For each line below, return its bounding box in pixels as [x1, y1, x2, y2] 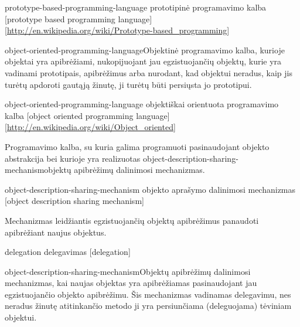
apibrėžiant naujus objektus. [5, 226, 107, 238]
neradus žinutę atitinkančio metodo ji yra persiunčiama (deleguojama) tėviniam [5, 299, 292, 312]
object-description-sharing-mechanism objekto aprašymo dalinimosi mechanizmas [5, 183, 296, 195]
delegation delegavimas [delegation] [5, 246, 131, 258]
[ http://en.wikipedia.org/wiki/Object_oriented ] [5, 121, 176, 133]
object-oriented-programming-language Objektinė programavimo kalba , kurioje [5, 43, 285, 56]
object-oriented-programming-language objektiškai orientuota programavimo [5, 98, 279, 110]
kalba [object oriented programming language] [5, 109, 170, 121]
